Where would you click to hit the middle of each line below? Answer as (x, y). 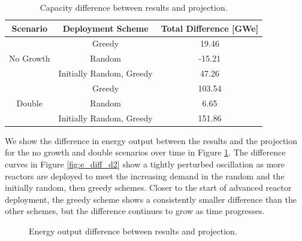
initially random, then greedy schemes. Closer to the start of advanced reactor (148, 187)
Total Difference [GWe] (210, 28)
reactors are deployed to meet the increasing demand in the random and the (145, 176)
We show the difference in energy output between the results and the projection (151, 140)
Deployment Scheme (105, 28)
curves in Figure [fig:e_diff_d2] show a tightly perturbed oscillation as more (145, 164)
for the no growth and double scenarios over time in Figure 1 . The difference (145, 152)
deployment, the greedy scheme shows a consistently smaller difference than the (151, 199)
